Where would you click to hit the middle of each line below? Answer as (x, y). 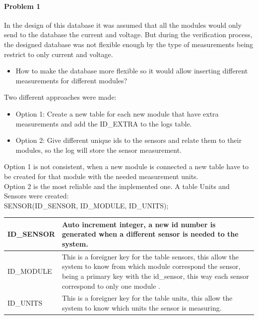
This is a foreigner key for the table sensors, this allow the (150, 256)
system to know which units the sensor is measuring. (142, 308)
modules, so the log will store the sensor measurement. (98, 150)
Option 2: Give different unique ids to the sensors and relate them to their (129, 140)
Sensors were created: (36, 196)
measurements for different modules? (71, 80)
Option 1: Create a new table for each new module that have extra (117, 113)
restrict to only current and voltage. (59, 54)
